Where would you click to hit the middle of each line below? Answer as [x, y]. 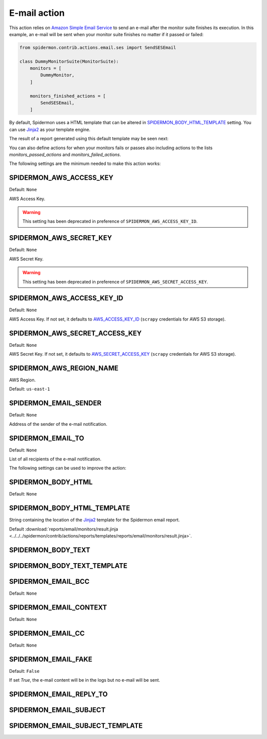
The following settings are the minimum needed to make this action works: [85, 164]
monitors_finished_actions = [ [68, 96]
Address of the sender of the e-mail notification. [58, 424]
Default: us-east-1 [30, 389]
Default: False [24, 671]
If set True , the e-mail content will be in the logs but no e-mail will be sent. [85, 680]
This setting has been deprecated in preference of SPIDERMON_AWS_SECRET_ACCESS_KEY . [115, 282]
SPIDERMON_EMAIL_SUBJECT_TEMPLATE [76, 725]
